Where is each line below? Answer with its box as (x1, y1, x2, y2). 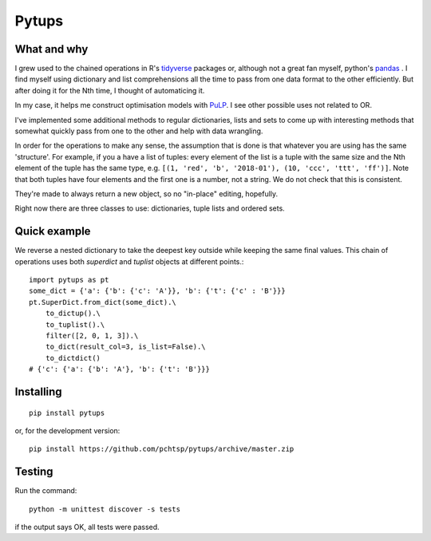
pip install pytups (29, 408, 105, 417)
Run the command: (14, 486, 77, 496)
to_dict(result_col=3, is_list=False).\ (45, 342, 207, 351)
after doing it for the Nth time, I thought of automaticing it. (14, 85, 205, 95)
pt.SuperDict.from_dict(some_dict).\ (29, 298, 177, 306)
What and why (14, 42, 89, 56)
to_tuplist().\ (45, 320, 105, 329)
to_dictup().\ (45, 309, 101, 318)
